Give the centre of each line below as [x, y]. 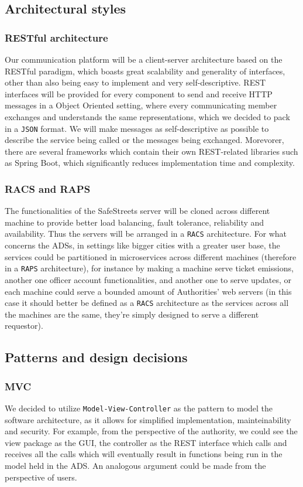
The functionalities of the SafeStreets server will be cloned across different [137, 211]
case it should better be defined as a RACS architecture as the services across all [147, 303]
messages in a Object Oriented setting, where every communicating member [141, 105]
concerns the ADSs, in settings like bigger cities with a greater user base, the [142, 245]
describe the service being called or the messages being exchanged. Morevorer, [144, 140]
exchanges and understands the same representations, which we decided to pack [147, 116]
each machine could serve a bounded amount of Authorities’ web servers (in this [148, 291]
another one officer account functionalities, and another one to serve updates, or [148, 279]
